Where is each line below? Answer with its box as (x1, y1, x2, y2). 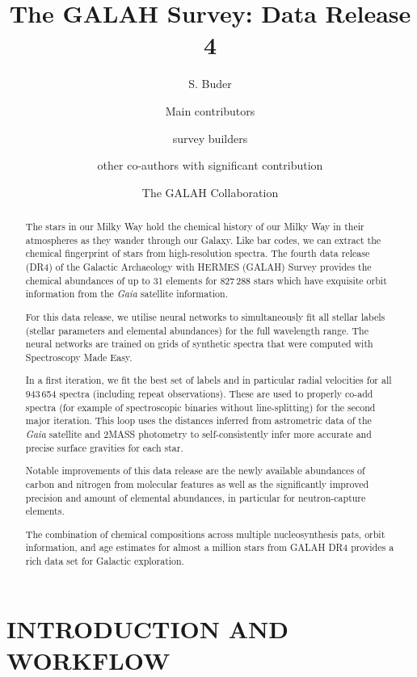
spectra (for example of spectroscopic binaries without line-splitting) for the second (25, 400, 376, 414)
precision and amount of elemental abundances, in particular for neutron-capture (25, 490, 366, 504)
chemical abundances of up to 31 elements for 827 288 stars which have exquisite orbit (25, 273, 387, 287)
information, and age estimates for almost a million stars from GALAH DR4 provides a (25, 540, 394, 554)
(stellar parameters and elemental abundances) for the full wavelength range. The (25, 323, 369, 337)
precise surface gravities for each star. (25, 440, 183, 454)
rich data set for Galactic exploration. (25, 554, 184, 568)
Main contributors (165, 102, 255, 119)
